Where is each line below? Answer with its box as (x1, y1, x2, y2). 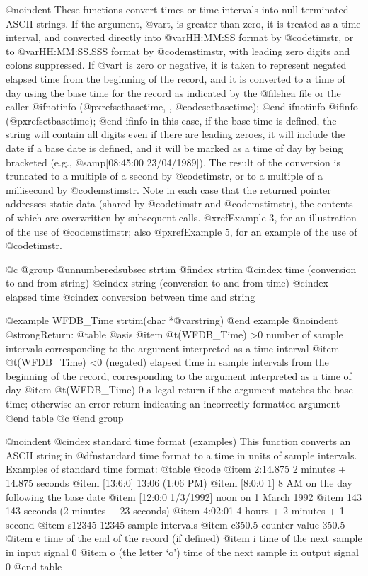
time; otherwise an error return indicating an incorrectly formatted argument (6, 396, 340, 411)
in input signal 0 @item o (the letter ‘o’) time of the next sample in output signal (6, 544, 359, 559)
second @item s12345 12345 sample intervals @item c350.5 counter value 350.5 (6, 517, 345, 531)
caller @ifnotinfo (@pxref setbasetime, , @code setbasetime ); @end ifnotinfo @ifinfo (6, 99, 358, 114)
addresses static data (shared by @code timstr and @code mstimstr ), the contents (6, 196, 353, 211)
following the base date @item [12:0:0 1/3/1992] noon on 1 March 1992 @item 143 (6, 489, 362, 504)
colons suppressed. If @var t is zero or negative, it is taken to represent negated (6, 57, 347, 72)
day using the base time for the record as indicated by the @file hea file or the (6, 85, 341, 100)
